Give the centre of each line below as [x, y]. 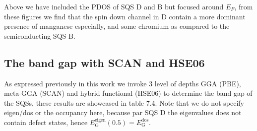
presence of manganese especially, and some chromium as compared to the [117, 26]
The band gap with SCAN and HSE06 [104, 62]
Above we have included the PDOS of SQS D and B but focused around [114, 6]
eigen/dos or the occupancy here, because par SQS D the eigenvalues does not [123, 112]
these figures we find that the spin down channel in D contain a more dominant [125, 16]
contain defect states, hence [46, 122]
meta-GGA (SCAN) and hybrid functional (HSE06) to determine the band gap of [128, 93]
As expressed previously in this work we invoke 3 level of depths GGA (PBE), [123, 83]
